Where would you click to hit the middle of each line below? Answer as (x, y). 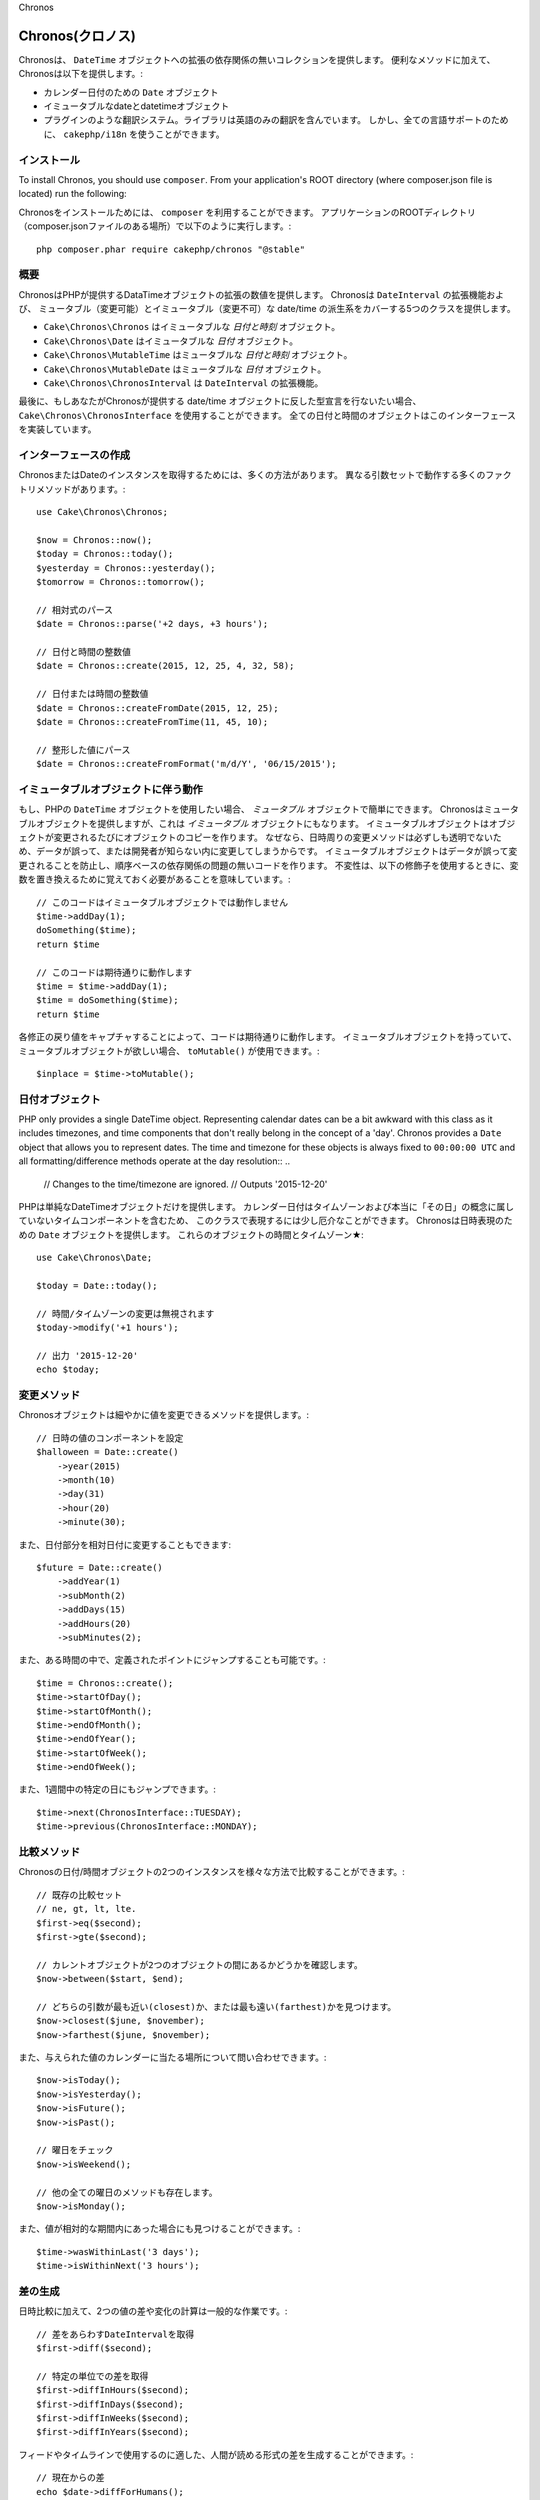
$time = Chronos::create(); (105, 1683)
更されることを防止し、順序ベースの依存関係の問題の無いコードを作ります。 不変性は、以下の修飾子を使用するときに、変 (268, 865)
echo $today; (68, 1369)
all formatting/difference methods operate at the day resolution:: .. (154, 1161)
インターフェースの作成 (74, 455)
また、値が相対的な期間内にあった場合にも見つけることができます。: (159, 2229)
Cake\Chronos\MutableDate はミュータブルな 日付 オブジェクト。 (185, 369)
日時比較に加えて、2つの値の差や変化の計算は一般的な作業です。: (153, 2311)
